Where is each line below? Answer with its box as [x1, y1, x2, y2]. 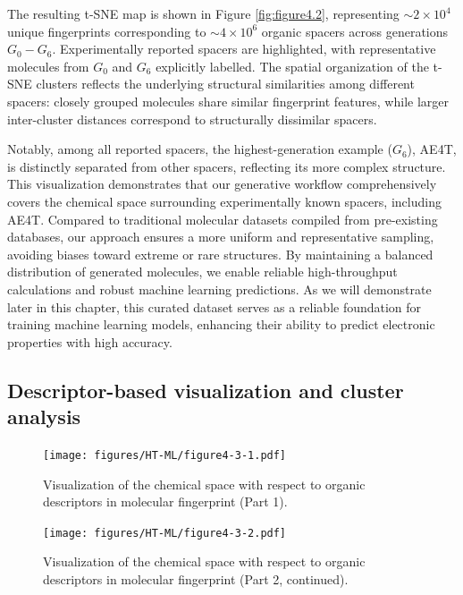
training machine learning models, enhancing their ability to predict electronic [7, 315, 435, 334]
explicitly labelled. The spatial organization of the [156, 56, 429, 75]
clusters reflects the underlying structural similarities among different [36, 74, 415, 93]
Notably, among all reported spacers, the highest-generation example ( [7, 140, 392, 158]
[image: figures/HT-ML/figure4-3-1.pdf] [43, 448, 287, 462]
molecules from [7, 56, 89, 75]
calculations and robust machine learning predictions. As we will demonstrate [7, 279, 432, 298]
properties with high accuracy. [7, 332, 173, 351]
